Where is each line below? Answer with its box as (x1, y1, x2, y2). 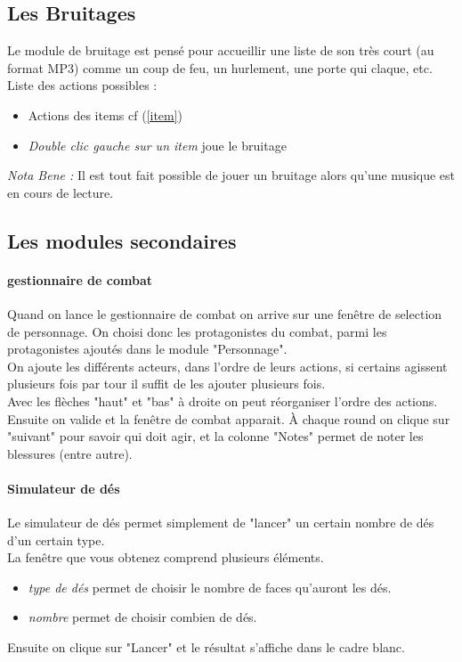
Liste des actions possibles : (7, 76, 158, 94)
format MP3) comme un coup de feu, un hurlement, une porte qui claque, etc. (7, 58, 433, 77)
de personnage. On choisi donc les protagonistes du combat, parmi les (7, 322, 387, 340)
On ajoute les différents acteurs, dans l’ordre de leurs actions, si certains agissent (7, 356, 448, 375)
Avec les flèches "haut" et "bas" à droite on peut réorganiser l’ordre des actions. (7, 391, 438, 410)
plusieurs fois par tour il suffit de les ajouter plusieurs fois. (7, 374, 326, 393)
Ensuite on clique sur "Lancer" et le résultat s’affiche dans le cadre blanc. (7, 638, 405, 657)
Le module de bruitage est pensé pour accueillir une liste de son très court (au (7, 41, 434, 60)
